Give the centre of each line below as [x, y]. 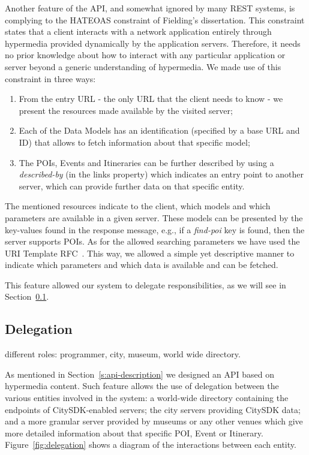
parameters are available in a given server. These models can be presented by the [154, 217]
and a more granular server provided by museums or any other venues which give [154, 421]
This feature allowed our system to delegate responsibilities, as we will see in [145, 284]
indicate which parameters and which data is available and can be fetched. [142, 265]
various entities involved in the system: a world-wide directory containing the [147, 398]
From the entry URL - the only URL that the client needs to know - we [151, 99]
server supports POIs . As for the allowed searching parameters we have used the [152, 241]
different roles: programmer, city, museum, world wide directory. [123, 354]
